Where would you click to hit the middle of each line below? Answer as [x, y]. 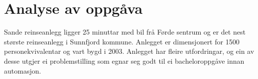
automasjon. [23, 70]
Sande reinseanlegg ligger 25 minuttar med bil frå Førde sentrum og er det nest [125, 32]
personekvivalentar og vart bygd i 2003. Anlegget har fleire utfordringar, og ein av [129, 51]
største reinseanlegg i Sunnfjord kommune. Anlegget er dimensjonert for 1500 [122, 41]
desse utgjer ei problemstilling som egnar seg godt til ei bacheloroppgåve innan [124, 60]
